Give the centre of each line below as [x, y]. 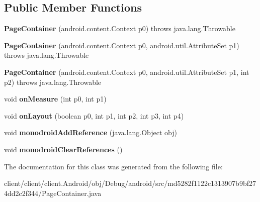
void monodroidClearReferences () [63, 149]
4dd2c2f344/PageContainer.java [53, 193]
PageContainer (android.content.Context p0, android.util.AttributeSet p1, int [127, 72]
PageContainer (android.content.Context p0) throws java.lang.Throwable [120, 28]
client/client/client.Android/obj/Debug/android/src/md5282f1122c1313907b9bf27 [130, 183]
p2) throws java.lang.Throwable [53, 82]
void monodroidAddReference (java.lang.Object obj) [91, 132]
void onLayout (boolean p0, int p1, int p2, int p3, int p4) [94, 115]
